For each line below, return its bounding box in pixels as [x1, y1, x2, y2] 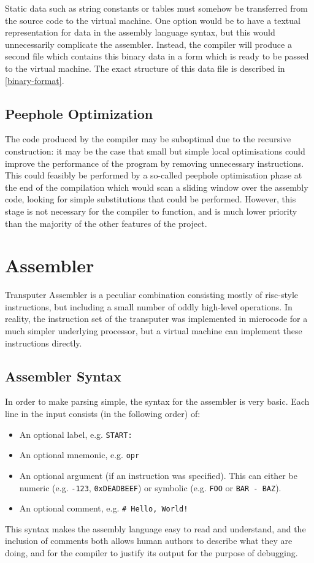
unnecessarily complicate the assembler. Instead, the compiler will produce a [5, 37, 292, 50]
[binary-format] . [5, 74, 64, 86]
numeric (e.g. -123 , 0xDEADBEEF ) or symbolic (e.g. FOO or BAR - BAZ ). [19, 481, 281, 494]
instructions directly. [5, 336, 82, 349]
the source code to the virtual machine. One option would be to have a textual [5, 13, 301, 26]
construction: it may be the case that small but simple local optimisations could [5, 144, 305, 157]
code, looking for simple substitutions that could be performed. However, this [5, 193, 296, 205]
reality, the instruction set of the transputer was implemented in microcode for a [5, 312, 308, 325]
